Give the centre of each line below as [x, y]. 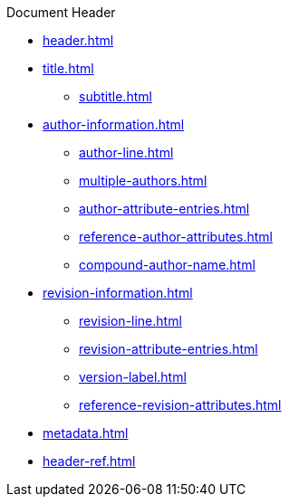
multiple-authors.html [143, 181]
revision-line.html [130, 321]
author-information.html [114, 124]
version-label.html [133, 377]
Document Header [61, 12]
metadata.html [86, 433]
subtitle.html [116, 96]
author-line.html [126, 152]
